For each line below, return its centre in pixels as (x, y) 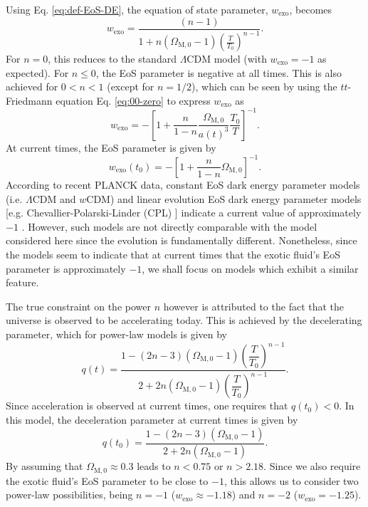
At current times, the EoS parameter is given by (111, 147)
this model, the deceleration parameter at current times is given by (152, 419)
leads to (154, 466)
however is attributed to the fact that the (254, 306)
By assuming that (44, 466)
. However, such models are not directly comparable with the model (169, 226)
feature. (22, 282)
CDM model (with (227, 58)
